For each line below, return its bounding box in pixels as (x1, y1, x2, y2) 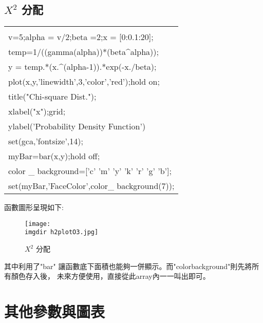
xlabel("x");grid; (8, 105, 66, 118)
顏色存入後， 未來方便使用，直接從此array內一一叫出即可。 (11, 271, 210, 281)
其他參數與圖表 (4, 301, 105, 322)
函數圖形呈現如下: (4, 202, 64, 213)
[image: (25, 220, 51, 227)
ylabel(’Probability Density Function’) (8, 120, 146, 132)
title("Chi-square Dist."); (8, 90, 97, 103)
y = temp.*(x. (8, 61, 59, 73)
